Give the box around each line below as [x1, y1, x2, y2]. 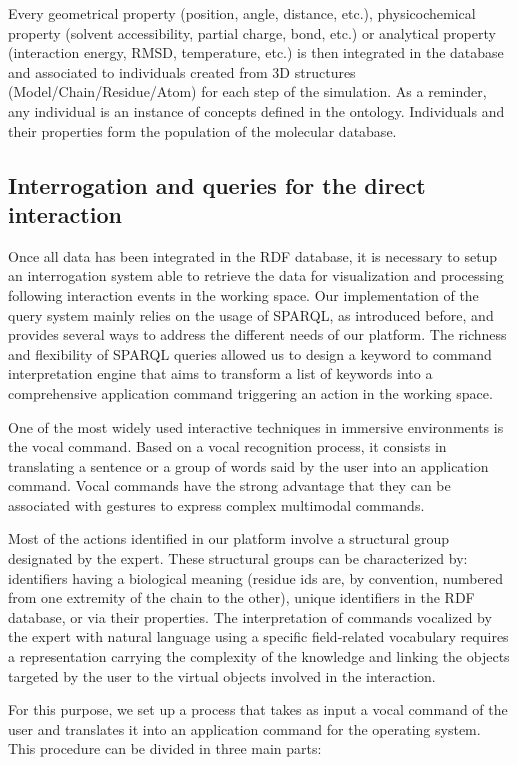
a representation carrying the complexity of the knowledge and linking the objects [8, 646, 510, 667]
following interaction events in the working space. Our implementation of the [8, 284, 479, 305]
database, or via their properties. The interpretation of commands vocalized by [8, 606, 492, 627]
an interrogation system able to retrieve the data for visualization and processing [8, 265, 504, 286]
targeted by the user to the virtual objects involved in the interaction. [8, 665, 436, 686]
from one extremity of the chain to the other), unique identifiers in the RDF [8, 587, 475, 608]
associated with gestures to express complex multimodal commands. [8, 494, 425, 515]
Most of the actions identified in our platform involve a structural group [8, 528, 450, 549]
